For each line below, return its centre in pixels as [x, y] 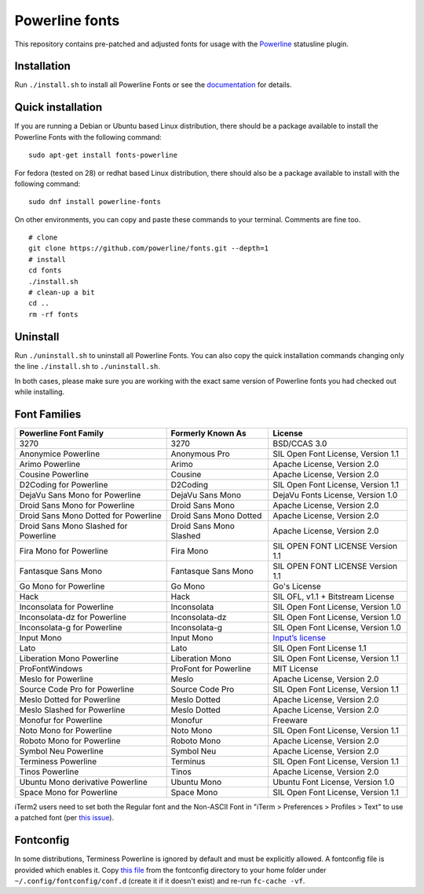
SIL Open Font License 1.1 [320, 648]
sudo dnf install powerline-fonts [95, 202]
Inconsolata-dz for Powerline [73, 617]
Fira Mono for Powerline [64, 551]
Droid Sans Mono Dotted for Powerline [91, 516]
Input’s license [299, 637]
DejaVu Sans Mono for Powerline [80, 494]
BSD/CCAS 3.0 [300, 443]
